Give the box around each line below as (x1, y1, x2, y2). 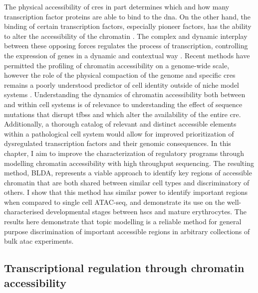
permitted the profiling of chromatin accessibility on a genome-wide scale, (4, 60, 230, 70)
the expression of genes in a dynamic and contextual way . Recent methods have (4, 50, 250, 60)
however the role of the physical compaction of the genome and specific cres (4, 70, 236, 80)
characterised (4, 206, 44, 217)
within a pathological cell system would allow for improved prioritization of (4, 128, 234, 139)
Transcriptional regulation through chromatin (4, 260, 245, 276)
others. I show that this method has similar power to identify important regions (4, 187, 248, 197)
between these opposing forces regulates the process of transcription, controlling (4, 40, 248, 51)
